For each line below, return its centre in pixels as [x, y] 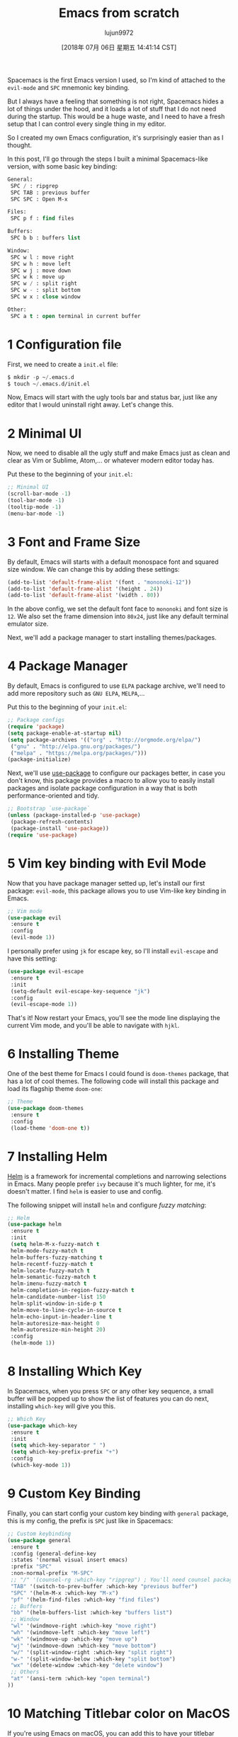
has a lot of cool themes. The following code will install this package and [113, 1081]
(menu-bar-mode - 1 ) [36, 514]
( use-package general [39, 1540]
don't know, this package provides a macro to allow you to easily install [111, 781]
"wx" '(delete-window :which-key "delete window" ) [86, 1665]
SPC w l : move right [42, 257]
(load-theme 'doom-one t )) [50, 1128]
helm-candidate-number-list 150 [58, 1297]
